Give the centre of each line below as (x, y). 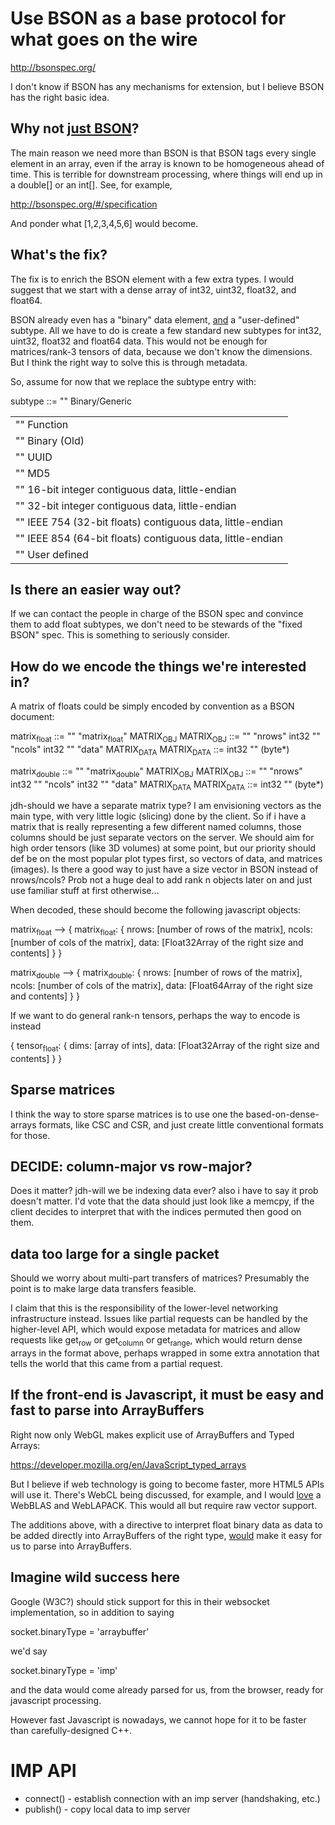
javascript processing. (56, 1700)
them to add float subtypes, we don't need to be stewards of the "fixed (156, 624)
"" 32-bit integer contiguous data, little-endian (126, 505)
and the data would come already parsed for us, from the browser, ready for (167, 1689)
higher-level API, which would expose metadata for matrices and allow (155, 1329)
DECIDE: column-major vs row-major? (131, 1166)
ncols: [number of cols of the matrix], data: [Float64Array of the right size (161, 985)
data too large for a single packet (115, 1253)
